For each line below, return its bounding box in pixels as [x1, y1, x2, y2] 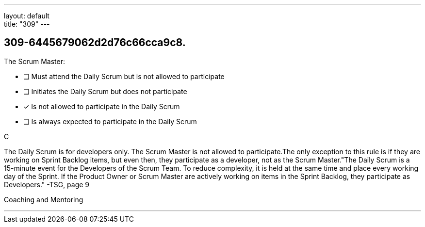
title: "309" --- [4, 20, 50, 28]
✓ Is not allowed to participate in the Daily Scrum [23, 102, 180, 111]
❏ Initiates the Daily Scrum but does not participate [23, 87, 187, 96]
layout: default [4, 12, 49, 20]
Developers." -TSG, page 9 [4, 180, 90, 189]
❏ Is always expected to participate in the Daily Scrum [23, 117, 197, 126]
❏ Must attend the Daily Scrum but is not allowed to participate [23, 72, 225, 81]
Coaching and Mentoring [4, 195, 83, 204]
